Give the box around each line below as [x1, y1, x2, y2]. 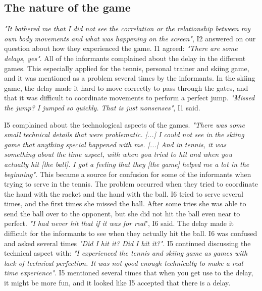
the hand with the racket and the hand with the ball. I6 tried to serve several [4, 188, 243, 199]
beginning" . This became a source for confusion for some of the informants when [4, 168, 251, 179]
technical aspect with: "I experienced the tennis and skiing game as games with [4, 248, 248, 258]
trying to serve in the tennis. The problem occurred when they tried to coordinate [4, 179, 258, 189]
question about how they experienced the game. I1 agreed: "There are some [4, 43, 238, 53]
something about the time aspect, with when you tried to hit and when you [4, 149, 232, 159]
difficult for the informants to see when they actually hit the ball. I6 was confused [4, 228, 257, 239]
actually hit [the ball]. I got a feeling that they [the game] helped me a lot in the [4, 158, 249, 169]
